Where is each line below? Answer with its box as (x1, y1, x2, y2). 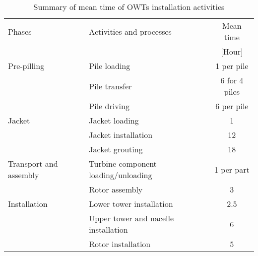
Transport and (8, 158, 58, 169)
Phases (8, 25, 32, 37)
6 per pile (215, 100, 249, 112)
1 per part (214, 163, 250, 175)
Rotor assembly (89, 184, 143, 195)
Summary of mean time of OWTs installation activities (33, 1, 225, 12)
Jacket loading (89, 115, 139, 126)
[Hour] (221, 46, 243, 57)
